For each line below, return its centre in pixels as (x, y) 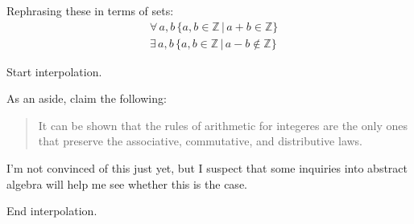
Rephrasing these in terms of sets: (90, 10)
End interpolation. (52, 211)
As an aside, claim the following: (87, 98)
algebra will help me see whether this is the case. (127, 183)
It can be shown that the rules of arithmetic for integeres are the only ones (223, 125)
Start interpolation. (54, 71)
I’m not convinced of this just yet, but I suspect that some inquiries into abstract (207, 168)
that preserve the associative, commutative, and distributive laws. (201, 141)
